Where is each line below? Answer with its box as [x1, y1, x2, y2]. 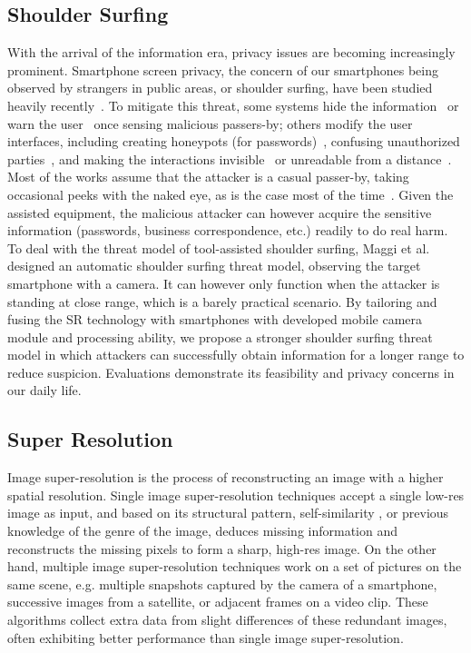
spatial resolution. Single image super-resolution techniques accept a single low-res [7, 485, 465, 504]
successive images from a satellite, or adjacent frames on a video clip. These [7, 592, 428, 611]
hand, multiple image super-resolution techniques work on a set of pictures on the [7, 557, 462, 576]
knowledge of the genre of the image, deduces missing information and [7, 521, 398, 540]
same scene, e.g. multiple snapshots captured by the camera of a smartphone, [7, 574, 437, 593]
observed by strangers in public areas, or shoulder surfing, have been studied [7, 78, 433, 97]
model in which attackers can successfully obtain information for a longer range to [7, 345, 465, 364]
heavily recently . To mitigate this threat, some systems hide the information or [7, 95, 459, 114]
